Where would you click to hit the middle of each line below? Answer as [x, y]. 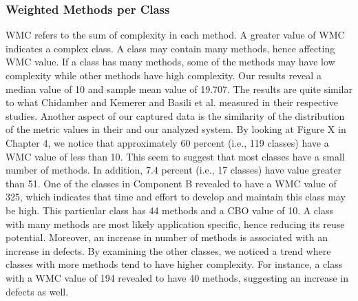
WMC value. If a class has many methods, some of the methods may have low [170, 62]
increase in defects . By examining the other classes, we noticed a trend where [168, 250]
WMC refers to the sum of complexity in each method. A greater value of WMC [175, 35]
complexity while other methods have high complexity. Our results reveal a [164, 75]
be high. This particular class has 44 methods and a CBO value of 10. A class [169, 210]
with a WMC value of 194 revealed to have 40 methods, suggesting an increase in [177, 277]
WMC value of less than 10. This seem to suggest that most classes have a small [175, 156]
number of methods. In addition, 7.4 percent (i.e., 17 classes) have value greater [174, 170]
